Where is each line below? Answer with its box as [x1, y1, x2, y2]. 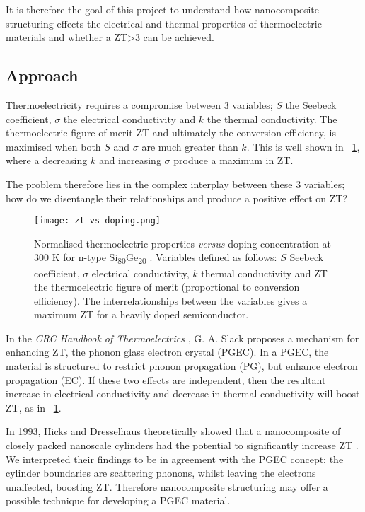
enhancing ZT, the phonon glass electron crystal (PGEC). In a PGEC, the [6, 344, 329, 359]
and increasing [98, 153, 161, 168]
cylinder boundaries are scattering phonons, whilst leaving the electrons [6, 465, 316, 480]
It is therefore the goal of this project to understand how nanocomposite [6, 2, 320, 16]
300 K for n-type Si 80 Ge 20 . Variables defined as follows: [34, 250, 277, 267]
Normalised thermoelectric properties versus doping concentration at [34, 235, 332, 250]
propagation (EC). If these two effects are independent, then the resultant [6, 372, 326, 387]
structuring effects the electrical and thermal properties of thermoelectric [6, 16, 322, 30]
